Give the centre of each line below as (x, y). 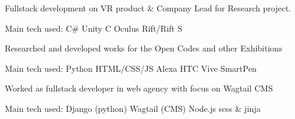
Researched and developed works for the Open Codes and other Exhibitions (144, 48)
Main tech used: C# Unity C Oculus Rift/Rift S (94, 28)
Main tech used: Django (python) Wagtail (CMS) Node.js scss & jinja (133, 108)
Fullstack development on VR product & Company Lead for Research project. (148, 8)
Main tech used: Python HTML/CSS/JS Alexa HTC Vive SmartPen (131, 68)
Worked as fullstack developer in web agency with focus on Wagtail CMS (139, 88)
